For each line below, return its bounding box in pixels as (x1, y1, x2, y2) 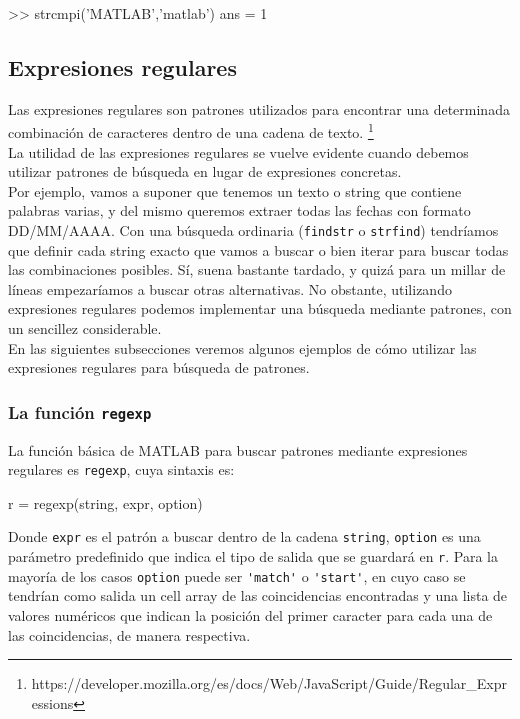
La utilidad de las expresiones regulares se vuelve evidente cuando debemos (8, 141, 469, 162)
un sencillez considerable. (8, 318, 162, 339)
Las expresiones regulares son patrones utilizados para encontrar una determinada (8, 98, 510, 119)
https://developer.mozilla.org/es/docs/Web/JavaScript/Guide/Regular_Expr (31, 673, 508, 694)
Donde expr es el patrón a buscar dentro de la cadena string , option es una (8, 526, 481, 547)
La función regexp (8, 399, 152, 424)
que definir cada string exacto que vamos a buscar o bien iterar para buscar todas (8, 239, 509, 260)
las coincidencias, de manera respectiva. (8, 624, 251, 645)
